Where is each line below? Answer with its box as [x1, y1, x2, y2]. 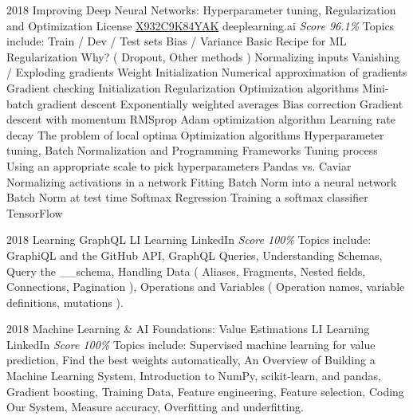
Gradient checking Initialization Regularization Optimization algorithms [6, 79, 359, 96]
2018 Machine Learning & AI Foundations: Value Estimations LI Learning [6, 320, 370, 337]
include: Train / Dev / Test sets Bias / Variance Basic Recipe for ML [6, 33, 347, 49]
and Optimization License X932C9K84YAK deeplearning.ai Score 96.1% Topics [6, 17, 395, 33]
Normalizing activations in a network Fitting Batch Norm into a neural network [6, 173, 397, 190]
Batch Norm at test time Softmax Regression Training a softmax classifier [6, 189, 368, 206]
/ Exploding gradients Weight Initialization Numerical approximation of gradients [6, 64, 407, 80]
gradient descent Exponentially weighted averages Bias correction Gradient [37, 95, 403, 112]
